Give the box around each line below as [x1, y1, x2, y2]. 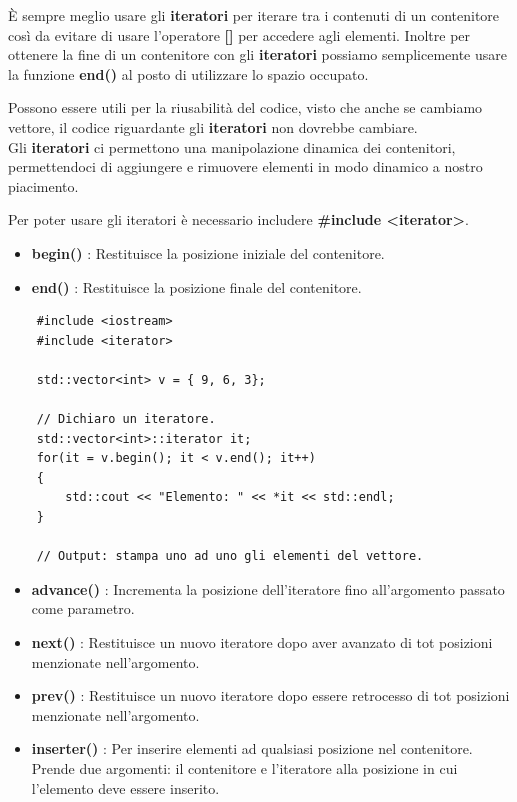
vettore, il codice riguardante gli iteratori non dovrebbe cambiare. [8, 116, 418, 137]
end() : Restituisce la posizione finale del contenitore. [31, 276, 362, 297]
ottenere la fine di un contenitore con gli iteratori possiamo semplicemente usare [8, 44, 507, 65]
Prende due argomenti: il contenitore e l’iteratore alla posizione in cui [31, 758, 458, 778]
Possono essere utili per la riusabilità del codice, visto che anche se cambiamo [8, 97, 483, 118]
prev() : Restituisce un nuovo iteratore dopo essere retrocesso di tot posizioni [31, 685, 510, 706]
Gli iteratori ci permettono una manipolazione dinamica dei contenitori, [8, 136, 456, 157]
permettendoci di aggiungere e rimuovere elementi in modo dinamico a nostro [8, 156, 483, 177]
